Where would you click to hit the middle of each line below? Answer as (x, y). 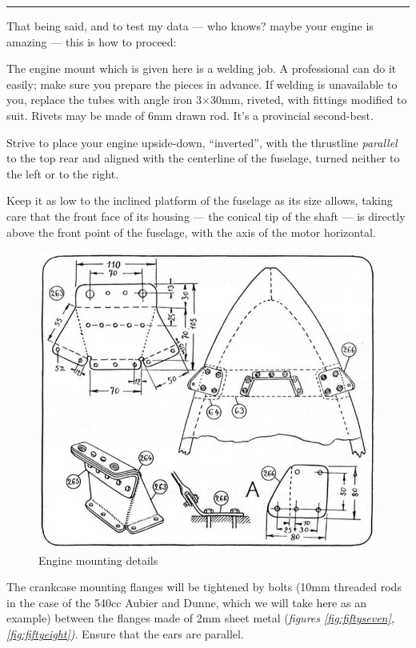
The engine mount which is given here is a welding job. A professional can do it (202, 68)
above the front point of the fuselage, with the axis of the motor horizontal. (191, 232)
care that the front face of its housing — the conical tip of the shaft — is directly (206, 216)
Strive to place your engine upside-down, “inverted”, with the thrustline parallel (202, 142)
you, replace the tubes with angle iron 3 (104, 100)
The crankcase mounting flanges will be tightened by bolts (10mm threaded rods (204, 587)
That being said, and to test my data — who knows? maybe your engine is (190, 26)
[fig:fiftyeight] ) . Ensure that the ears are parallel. (125, 633)
